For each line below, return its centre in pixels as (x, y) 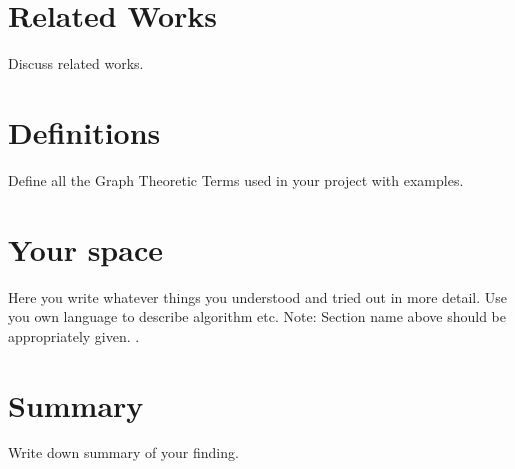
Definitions (84, 131)
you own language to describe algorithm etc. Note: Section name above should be (257, 316)
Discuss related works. (76, 63)
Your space (85, 248)
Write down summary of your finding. (123, 452)
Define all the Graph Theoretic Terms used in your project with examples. (236, 179)
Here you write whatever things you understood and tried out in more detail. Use (258, 296)
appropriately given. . (74, 335)
